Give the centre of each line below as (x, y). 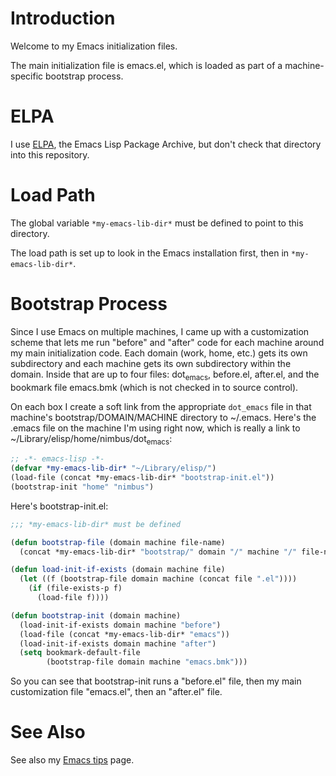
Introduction (63, 18)
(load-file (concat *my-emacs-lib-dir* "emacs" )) (124, 634)
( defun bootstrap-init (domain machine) (96, 615)
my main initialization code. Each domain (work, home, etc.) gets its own (159, 353)
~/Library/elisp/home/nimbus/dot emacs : (91, 439)
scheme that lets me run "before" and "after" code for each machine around (167, 342)
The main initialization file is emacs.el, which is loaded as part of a (146, 65)
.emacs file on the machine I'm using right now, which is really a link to (155, 428)
